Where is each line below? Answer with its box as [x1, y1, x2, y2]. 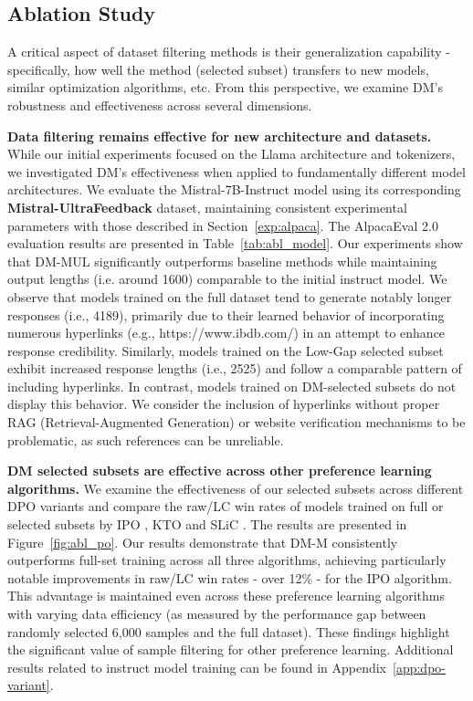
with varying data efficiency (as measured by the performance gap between [7, 604, 426, 623]
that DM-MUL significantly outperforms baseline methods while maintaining [7, 251, 437, 270]
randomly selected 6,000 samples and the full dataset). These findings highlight [7, 622, 450, 641]
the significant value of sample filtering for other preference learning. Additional [7, 640, 454, 659]
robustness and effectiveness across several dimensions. [7, 95, 312, 114]
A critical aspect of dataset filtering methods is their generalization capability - [7, 42, 451, 61]
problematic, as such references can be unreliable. [7, 430, 284, 449]
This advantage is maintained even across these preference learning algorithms [7, 586, 445, 605]
